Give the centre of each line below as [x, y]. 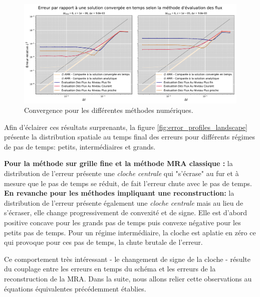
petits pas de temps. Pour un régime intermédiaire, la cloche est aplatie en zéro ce [130, 232]
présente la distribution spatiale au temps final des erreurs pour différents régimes [130, 137]
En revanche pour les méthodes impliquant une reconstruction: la [119, 193]
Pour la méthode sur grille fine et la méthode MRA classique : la [118, 163]
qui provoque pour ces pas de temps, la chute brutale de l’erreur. [103, 242]
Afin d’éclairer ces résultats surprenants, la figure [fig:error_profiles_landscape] [126, 127]
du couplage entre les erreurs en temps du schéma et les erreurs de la [110, 269]
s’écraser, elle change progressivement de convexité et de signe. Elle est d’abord [125, 212]
